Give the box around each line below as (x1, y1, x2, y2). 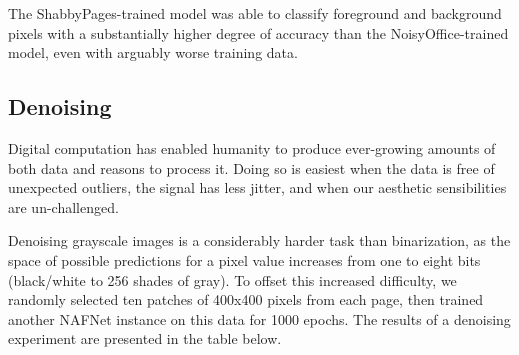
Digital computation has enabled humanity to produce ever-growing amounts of (8, 137, 496, 158)
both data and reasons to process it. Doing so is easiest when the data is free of (8, 157, 495, 178)
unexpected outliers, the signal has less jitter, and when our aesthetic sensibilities (8, 177, 507, 198)
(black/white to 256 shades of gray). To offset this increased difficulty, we (8, 269, 457, 290)
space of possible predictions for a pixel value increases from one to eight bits (8, 249, 481, 270)
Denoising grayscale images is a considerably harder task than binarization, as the (8, 230, 511, 251)
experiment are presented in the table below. (8, 328, 282, 349)
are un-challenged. (8, 196, 119, 217)
